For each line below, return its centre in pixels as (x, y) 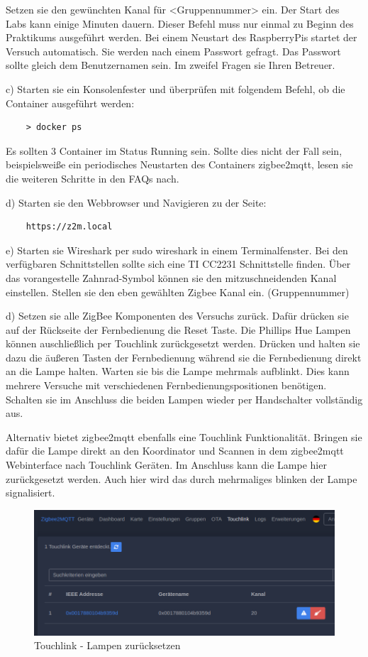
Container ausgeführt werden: (70, 103)
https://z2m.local (69, 227)
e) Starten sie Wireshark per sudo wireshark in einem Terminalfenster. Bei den (177, 250)
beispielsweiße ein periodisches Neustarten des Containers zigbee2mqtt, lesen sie (179, 164)
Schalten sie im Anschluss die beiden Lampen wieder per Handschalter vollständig (184, 399)
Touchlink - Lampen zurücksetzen (107, 645)
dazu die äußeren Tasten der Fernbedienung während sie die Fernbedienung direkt (184, 357)
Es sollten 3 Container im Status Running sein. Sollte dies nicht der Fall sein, (174, 150)
